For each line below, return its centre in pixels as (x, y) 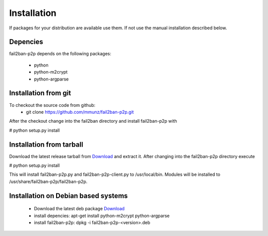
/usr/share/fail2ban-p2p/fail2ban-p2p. (48, 181)
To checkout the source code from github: (52, 105)
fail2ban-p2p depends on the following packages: (60, 54)
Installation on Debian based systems (68, 196)
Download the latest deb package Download (79, 209)
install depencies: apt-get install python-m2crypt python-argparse (102, 216)
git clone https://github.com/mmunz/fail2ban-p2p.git (80, 112)
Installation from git (40, 93)
